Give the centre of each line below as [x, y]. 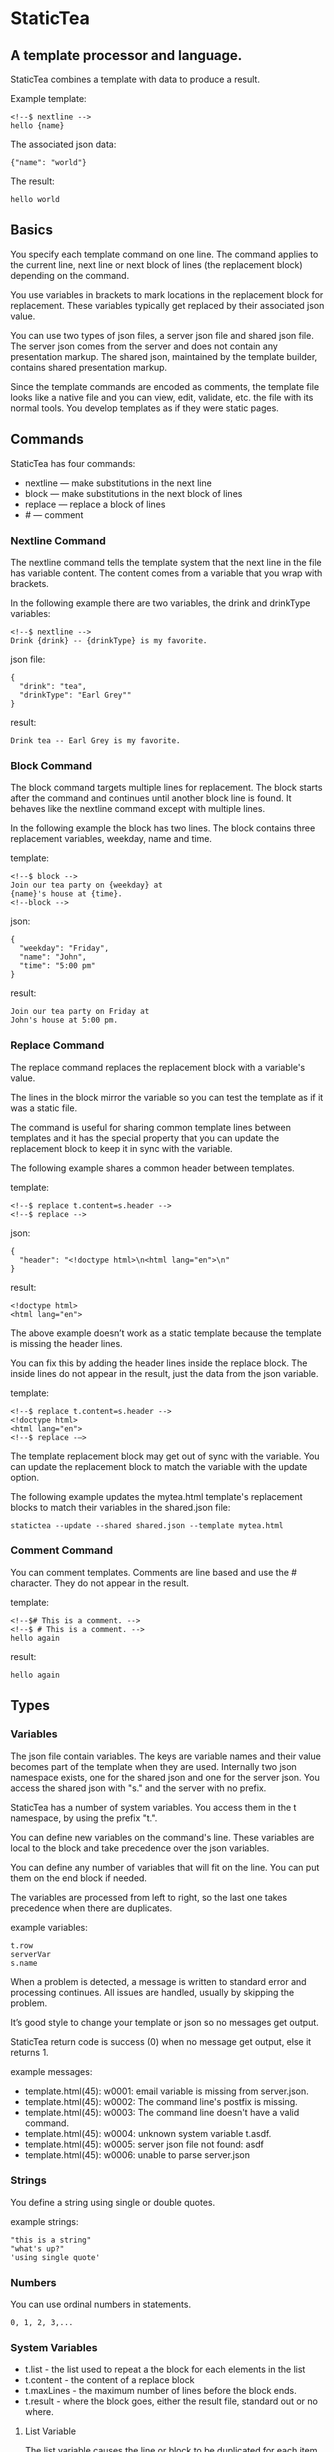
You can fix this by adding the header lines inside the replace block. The [159, 1363]
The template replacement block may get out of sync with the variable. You [165, 1456]
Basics [31, 230]
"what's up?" [37, 2248]
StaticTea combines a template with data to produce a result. [135, 79]
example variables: [49, 1927]
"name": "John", [53, 957]
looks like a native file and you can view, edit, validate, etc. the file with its [162, 397]
